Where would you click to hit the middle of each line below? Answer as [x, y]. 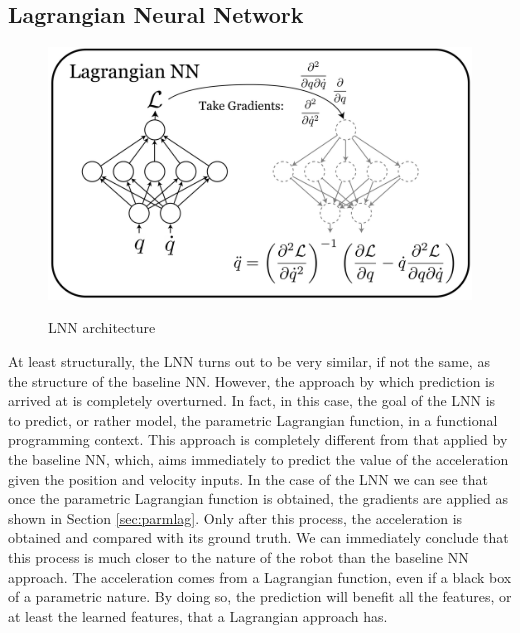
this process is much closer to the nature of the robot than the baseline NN [238, 556]
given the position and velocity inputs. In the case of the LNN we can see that [248, 478]
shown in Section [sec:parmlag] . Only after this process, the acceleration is [235, 517]
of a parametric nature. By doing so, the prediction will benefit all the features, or [260, 596]
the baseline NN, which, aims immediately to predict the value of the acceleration [258, 458]
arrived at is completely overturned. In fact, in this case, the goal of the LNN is [252, 400]
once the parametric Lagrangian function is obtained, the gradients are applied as [258, 498]
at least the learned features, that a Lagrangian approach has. [198, 615]
